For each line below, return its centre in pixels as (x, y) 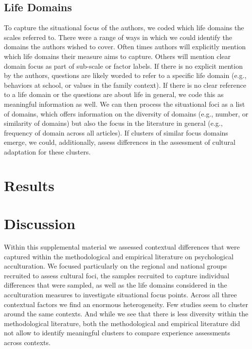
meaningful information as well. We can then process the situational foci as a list (125, 104)
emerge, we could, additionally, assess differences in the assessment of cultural (120, 142)
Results (29, 185)
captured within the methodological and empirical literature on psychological (119, 256)
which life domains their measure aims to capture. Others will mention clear (117, 56)
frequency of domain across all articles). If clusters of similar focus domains (116, 132)
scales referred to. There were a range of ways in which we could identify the (118, 37)
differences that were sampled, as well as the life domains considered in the (116, 285)
